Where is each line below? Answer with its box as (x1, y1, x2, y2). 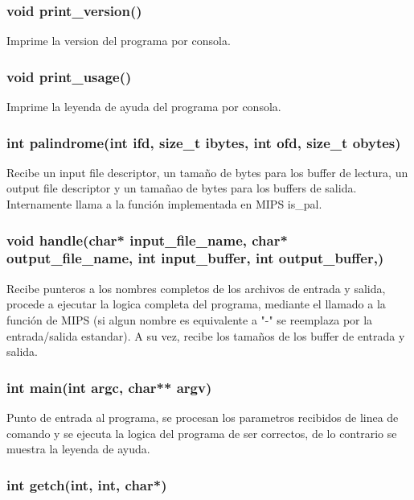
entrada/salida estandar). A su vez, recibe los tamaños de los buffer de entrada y (6, 327, 405, 344)
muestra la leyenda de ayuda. (6, 440, 150, 457)
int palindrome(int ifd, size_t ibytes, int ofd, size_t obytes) (6, 132, 401, 152)
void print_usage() (6, 66, 132, 86)
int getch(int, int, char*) (6, 474, 167, 494)
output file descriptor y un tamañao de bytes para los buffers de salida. (6, 180, 357, 196)
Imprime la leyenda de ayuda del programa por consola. (6, 98, 281, 115)
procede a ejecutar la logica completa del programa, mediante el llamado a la (6, 295, 386, 312)
